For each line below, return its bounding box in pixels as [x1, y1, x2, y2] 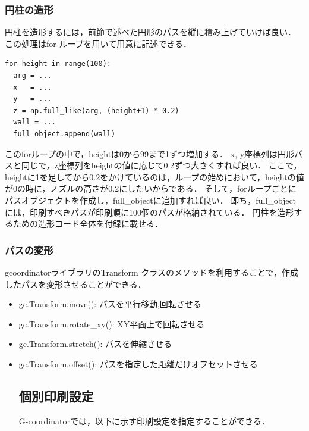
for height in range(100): [5, 60, 111, 68]
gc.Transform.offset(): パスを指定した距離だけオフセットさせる [18, 357, 258, 370]
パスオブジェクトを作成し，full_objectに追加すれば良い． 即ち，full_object [5, 193, 297, 206]
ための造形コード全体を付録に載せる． [12, 217, 163, 230]
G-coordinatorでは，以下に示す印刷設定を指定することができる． [18, 414, 270, 427]
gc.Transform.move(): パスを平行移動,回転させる [18, 298, 201, 310]
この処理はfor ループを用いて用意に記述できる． [5, 37, 191, 49]
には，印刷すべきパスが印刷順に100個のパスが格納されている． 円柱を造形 [5, 205, 294, 218]
